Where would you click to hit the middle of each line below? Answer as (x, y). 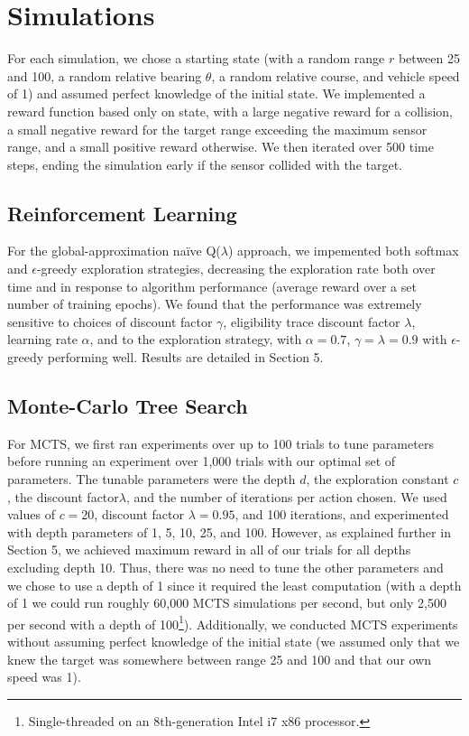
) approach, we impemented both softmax (343, 251)
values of (31, 514)
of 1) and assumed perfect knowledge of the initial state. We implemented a (216, 93)
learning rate (42, 339)
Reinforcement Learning (122, 213)
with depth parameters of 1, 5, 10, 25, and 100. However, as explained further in (229, 531)
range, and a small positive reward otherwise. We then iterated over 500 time (221, 147)
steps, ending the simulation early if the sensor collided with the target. (205, 164)
